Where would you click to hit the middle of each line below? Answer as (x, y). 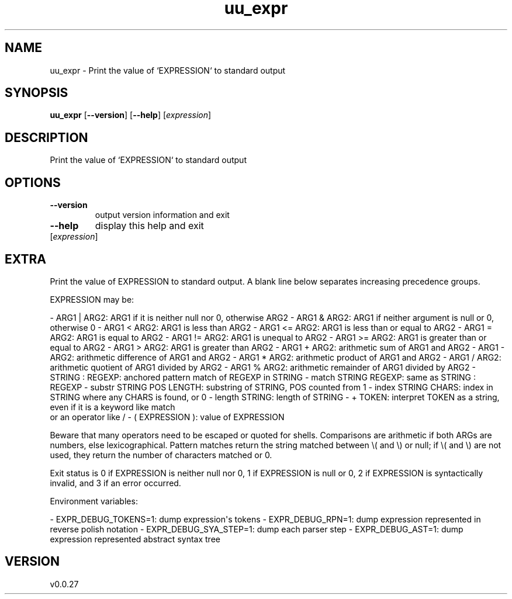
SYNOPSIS (37, 93)
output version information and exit (162, 215)
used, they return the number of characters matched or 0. (161, 455)
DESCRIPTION (46, 137)
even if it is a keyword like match (113, 407)
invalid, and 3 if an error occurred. (115, 483)
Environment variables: (94, 501)
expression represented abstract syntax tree (135, 539)
